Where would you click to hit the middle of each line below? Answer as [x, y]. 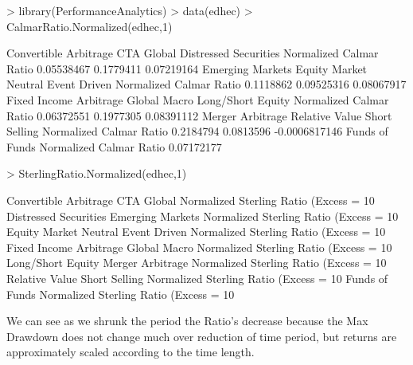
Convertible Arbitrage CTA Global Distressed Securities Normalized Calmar [193, 53]
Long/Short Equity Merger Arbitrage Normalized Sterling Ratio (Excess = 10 [197, 263]
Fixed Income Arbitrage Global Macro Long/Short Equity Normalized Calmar [198, 99]
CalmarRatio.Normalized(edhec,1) [90, 26]
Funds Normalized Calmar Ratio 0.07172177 [114, 146]
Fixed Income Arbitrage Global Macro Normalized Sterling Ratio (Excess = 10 [199, 247]
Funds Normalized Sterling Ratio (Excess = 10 [121, 294]
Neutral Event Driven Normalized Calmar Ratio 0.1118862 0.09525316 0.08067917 [206, 84]
